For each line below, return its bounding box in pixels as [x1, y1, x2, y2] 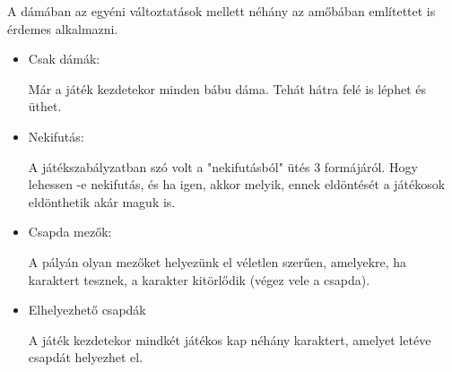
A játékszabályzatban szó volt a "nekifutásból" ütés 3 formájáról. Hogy [28, 157, 418, 176]
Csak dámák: [28, 49, 100, 68]
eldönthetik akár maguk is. [28, 192, 176, 211]
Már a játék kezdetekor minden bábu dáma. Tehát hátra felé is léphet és [28, 79, 426, 98]
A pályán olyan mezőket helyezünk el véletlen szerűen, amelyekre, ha [28, 252, 407, 271]
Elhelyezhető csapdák [28, 300, 146, 319]
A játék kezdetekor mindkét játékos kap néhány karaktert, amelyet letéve [28, 330, 431, 349]
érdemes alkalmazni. [7, 19, 118, 38]
